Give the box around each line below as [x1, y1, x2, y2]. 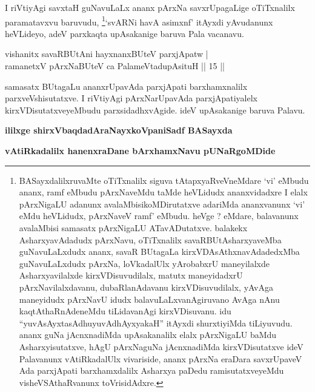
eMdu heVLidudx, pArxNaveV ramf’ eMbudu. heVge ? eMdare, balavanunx [19, 209, 299, 222]
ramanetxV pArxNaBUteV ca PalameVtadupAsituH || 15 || [5, 59, 225, 72]
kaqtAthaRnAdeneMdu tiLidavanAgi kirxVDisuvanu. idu [19, 305, 231, 317]
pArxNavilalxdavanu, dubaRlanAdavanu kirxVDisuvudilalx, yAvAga [19, 280, 273, 293]
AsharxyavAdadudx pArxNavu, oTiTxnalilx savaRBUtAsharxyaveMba [19, 233, 282, 246]
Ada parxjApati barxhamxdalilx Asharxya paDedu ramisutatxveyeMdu [19, 364, 284, 377]
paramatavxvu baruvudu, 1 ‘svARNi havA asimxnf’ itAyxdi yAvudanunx [5, 13, 273, 28]
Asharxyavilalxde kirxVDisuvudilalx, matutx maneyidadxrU [19, 269, 243, 282]
